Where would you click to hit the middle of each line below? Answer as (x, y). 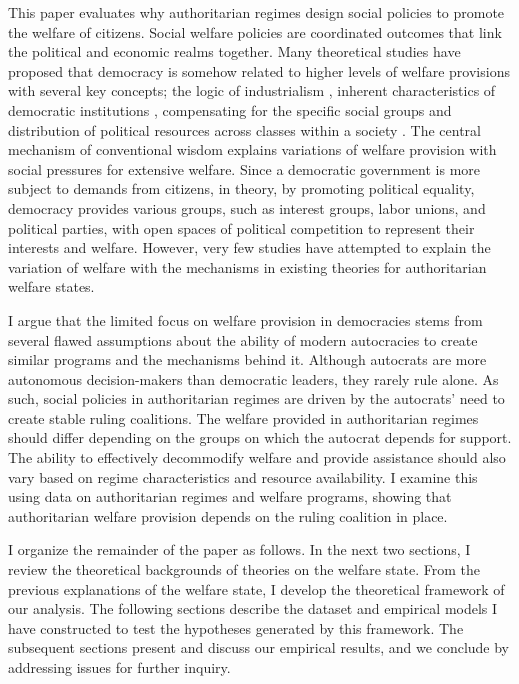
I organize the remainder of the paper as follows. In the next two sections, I (239, 549)
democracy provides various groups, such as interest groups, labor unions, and (247, 207)
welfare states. (51, 286)
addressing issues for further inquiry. (119, 667)
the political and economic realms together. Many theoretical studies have (234, 51)
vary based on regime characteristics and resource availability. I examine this (243, 476)
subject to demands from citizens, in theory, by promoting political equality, (241, 188)
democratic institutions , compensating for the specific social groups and (230, 109)
